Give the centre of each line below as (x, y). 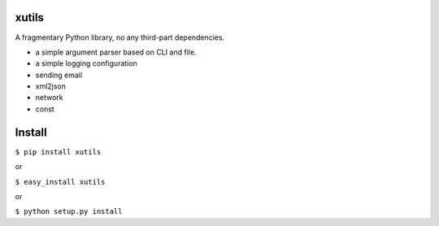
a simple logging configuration (86, 63)
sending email (59, 75)
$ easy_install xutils (60, 182)
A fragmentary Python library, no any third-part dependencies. (120, 37)
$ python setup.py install (69, 212)
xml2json (51, 86)
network (49, 98)
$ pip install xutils (58, 152)
